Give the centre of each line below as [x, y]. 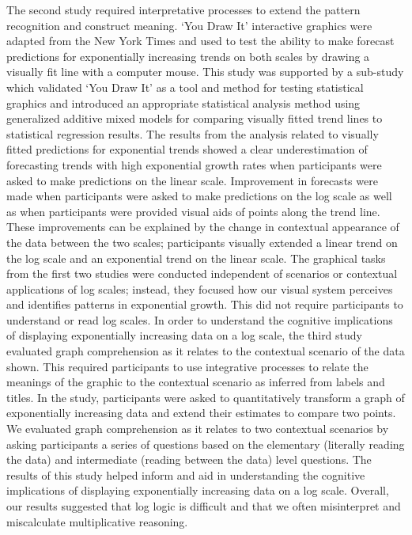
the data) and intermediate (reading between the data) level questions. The [189, 459]
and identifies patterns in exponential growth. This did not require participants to [205, 304]
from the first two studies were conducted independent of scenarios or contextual [202, 273]
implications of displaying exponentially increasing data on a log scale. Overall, [198, 490]
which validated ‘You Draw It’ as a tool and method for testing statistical [185, 87]
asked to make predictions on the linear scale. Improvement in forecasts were [192, 180]
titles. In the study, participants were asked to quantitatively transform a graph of [206, 397]
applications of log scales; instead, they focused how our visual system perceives [200, 288]
